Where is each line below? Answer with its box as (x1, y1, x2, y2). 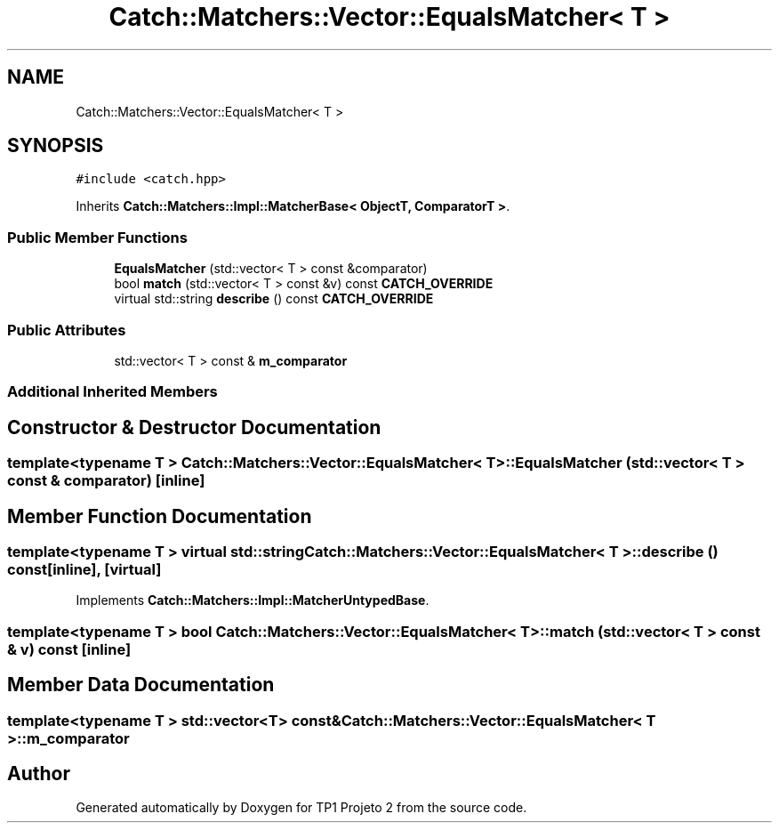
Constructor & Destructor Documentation (7, 415, 381, 439)
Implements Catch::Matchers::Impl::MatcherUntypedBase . (76, 592, 430, 608)
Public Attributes (7, 320, 126, 339)
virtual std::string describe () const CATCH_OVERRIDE (114, 291, 434, 307)
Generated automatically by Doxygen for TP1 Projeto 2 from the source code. (76, 800, 527, 816)
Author (7, 762, 70, 786)
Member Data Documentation (7, 673, 275, 697)
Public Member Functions (7, 228, 188, 246)
